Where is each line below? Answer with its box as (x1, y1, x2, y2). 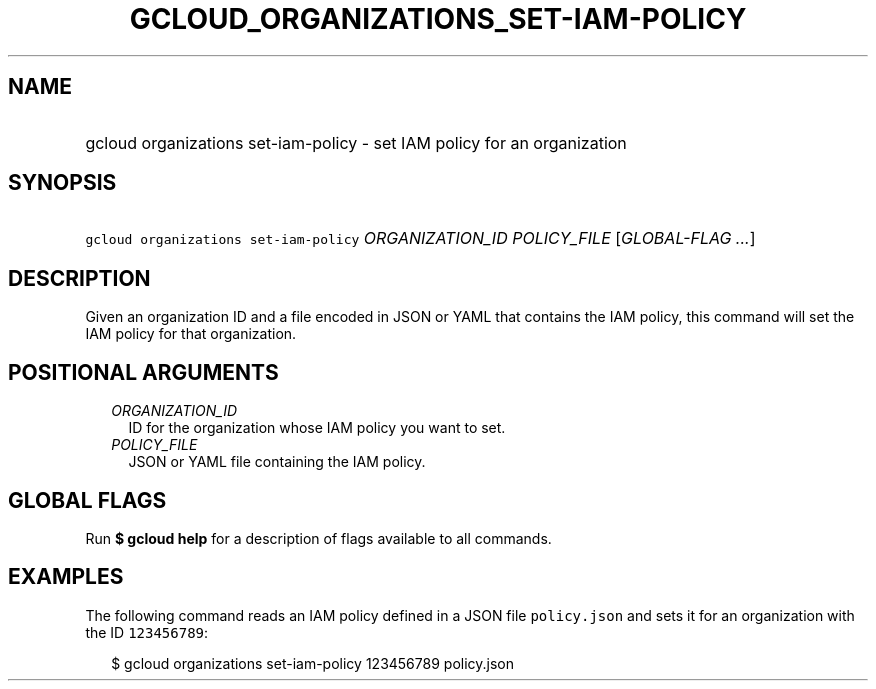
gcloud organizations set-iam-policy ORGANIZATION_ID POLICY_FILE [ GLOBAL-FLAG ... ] (85, 228, 756, 249)
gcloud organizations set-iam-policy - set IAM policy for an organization (85, 132, 627, 153)
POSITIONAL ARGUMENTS (8, 359, 279, 385)
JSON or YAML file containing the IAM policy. (128, 453, 426, 471)
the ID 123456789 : (85, 623, 209, 641)
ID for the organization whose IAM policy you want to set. (128, 419, 506, 437)
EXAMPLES (8, 564, 124, 590)
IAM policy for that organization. (85, 325, 297, 343)
